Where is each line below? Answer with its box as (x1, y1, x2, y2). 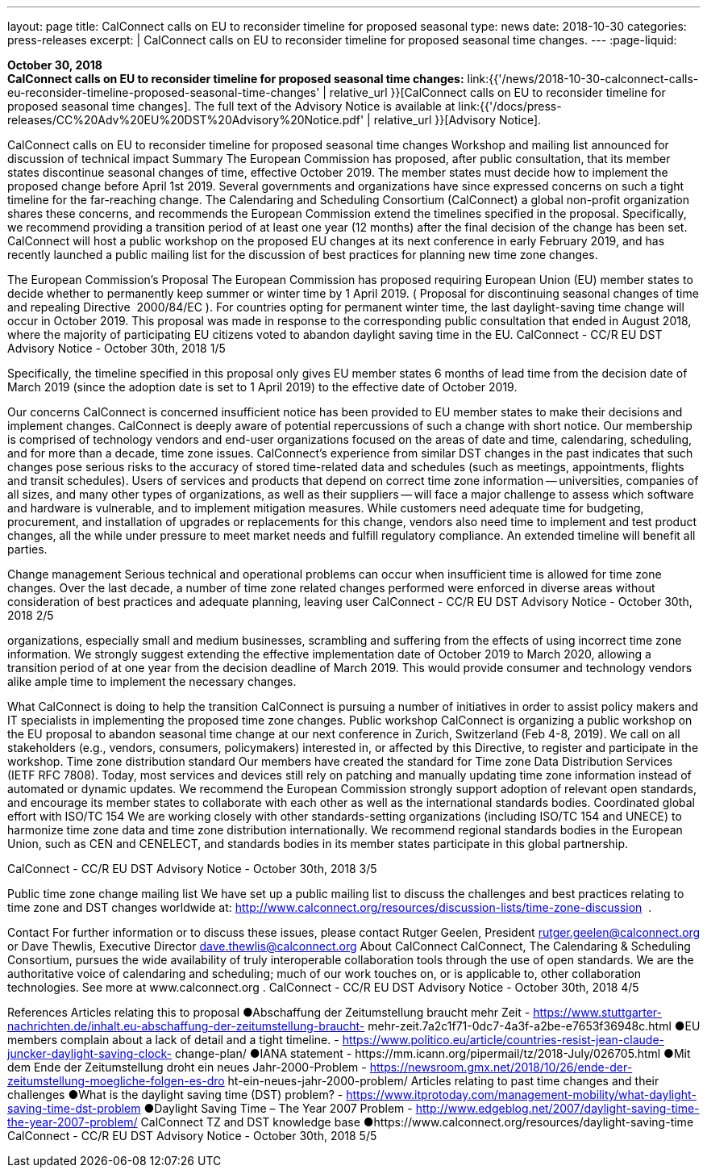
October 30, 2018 (7, 58, 102, 72)
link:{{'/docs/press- (458, 99, 562, 113)
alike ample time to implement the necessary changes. (7, 675, 297, 688)
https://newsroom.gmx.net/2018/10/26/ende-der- (369, 1060, 633, 1074)
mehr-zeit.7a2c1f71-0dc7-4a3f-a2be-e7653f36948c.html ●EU (368, 1019, 701, 1033)
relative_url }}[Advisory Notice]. (373, 113, 542, 127)
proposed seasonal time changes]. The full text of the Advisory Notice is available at (7, 99, 455, 113)
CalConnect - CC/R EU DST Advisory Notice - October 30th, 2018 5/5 (7, 1129, 377, 1143)
